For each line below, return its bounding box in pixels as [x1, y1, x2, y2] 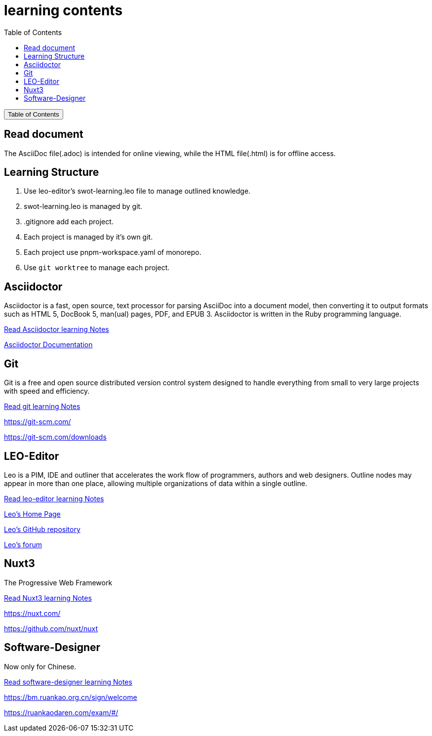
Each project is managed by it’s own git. [24, 233, 153, 242]
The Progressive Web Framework [4, 578, 113, 587]
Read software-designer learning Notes [4, 677, 132, 686]
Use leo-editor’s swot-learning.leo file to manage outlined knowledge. [24, 187, 251, 196]
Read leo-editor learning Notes [4, 494, 104, 503]
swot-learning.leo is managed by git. [24, 202, 143, 211]
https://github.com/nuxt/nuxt [4, 624, 98, 633]
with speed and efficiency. [4, 387, 90, 396]
